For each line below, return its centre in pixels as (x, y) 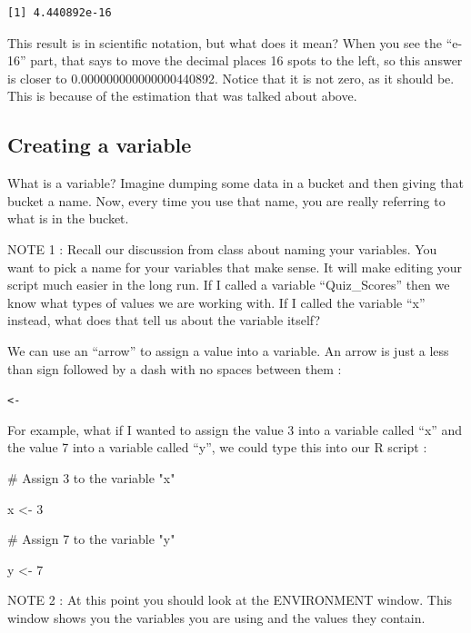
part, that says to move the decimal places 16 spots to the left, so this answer (246, 60)
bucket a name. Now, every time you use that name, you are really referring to (226, 200)
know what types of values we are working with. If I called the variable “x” (216, 302)
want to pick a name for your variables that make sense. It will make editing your (235, 267)
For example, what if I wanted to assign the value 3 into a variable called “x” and (235, 429)
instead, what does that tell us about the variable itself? (164, 320)
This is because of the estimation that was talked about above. (182, 96)
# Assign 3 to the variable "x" (91, 477)
